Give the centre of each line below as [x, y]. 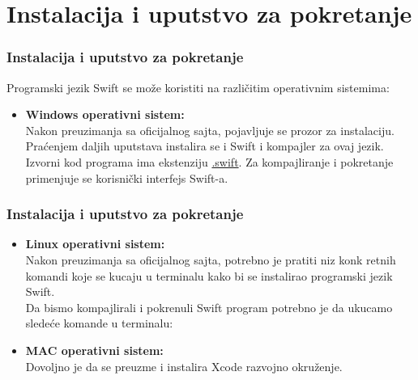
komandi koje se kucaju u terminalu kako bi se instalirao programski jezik [209, 275]
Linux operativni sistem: [95, 244]
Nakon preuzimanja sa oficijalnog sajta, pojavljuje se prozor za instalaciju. [210, 130]
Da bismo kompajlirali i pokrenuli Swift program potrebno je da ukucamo [209, 307]
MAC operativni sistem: [94, 350]
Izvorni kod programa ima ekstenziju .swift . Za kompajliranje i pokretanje [209, 161]
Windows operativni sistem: [105, 114]
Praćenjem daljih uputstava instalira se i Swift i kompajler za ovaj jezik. [205, 146]
